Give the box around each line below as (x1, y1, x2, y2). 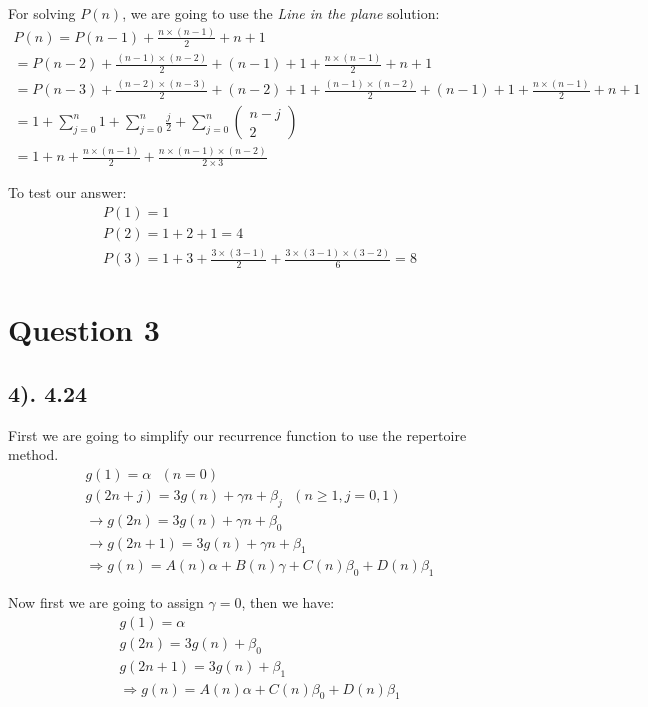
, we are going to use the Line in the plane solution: (122, 3, 440, 23)
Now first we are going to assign (8, 592, 204, 613)
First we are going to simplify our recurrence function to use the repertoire (8, 424, 467, 445)
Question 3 (8, 309, 160, 350)
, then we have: (241, 592, 335, 613)
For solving (8, 3, 76, 23)
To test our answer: (8, 182, 127, 203)
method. (8, 444, 59, 465)
